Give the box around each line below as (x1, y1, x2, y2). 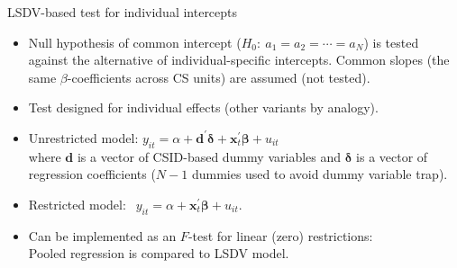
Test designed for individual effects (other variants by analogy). (28, 98, 379, 117)
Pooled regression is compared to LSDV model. (28, 244, 289, 263)
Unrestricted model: (28, 128, 139, 147)
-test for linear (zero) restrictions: (187, 226, 373, 245)
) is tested (363, 32, 419, 51)
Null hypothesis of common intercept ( (28, 32, 242, 51)
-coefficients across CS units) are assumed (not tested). (67, 67, 370, 86)
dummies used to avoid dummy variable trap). (191, 165, 448, 183)
